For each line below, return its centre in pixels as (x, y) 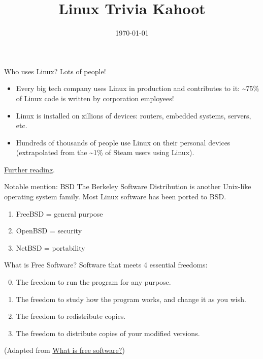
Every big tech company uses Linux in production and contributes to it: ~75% (138, 88)
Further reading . (29, 169)
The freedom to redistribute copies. (71, 316)
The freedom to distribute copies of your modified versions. (108, 333)
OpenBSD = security (49, 231)
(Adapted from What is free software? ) (64, 350)
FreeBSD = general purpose (59, 213)
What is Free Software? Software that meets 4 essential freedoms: (106, 265)
